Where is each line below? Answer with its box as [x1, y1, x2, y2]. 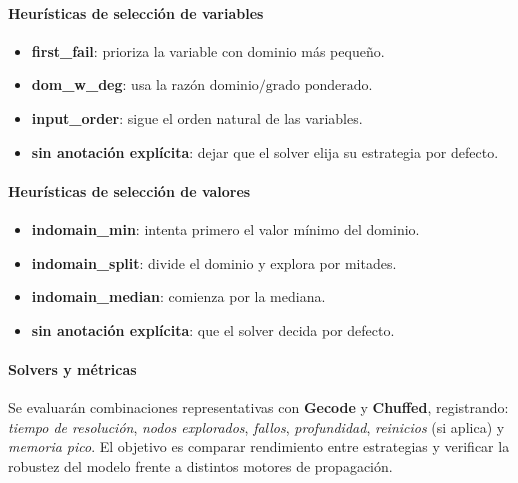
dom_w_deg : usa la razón [31, 74, 206, 95]
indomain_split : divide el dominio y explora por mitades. [31, 252, 397, 273]
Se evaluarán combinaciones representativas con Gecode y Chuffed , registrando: [8, 397, 509, 418]
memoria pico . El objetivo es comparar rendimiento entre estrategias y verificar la [8, 436, 510, 457]
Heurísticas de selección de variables [8, 2, 264, 23]
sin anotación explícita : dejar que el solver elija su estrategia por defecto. [31, 141, 499, 162]
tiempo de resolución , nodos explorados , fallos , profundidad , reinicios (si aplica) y [8, 416, 505, 437]
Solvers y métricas [8, 358, 137, 379]
